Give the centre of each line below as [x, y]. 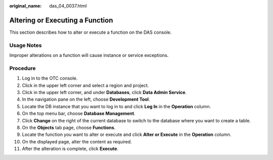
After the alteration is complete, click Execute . [70, 149]
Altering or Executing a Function [61, 20]
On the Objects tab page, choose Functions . [69, 127]
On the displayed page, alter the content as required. [77, 141]
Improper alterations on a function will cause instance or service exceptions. [89, 55]
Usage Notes [26, 45]
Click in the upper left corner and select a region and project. [85, 85]
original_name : [26, 6]
